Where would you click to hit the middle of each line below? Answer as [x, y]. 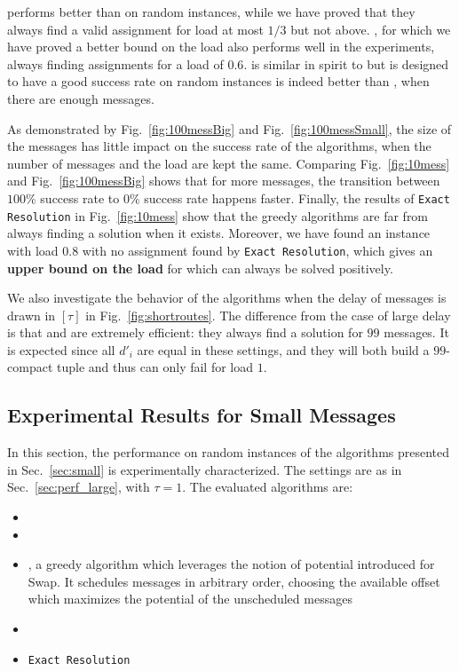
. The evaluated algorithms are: [268, 487]
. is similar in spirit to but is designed [346, 63]
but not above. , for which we [371, 29]
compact [30, 367]
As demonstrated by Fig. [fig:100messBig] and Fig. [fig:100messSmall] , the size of [229, 128]
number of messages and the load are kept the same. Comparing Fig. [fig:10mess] [229, 163]
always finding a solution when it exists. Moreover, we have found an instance [219, 233]
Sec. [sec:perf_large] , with [79, 487]
